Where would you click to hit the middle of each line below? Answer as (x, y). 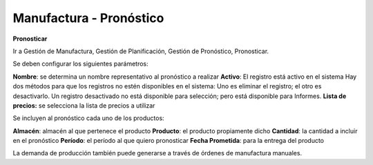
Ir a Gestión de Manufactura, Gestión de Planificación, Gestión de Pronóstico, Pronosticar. (141, 51)
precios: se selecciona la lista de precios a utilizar (84, 105)
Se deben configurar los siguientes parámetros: (80, 64)
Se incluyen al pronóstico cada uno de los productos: (89, 118)
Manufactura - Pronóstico (88, 18)
